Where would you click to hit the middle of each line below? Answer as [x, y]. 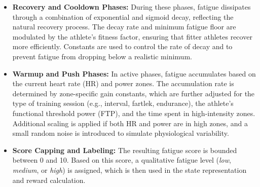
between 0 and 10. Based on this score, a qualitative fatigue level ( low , [122, 160]
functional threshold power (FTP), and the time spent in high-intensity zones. [134, 113]
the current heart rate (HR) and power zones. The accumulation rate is [123, 83]
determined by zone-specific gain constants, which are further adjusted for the [134, 93]
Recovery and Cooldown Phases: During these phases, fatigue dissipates [132, 7]
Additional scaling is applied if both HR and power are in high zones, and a [130, 123]
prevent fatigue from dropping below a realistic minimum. [102, 56]
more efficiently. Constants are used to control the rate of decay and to [122, 46]
